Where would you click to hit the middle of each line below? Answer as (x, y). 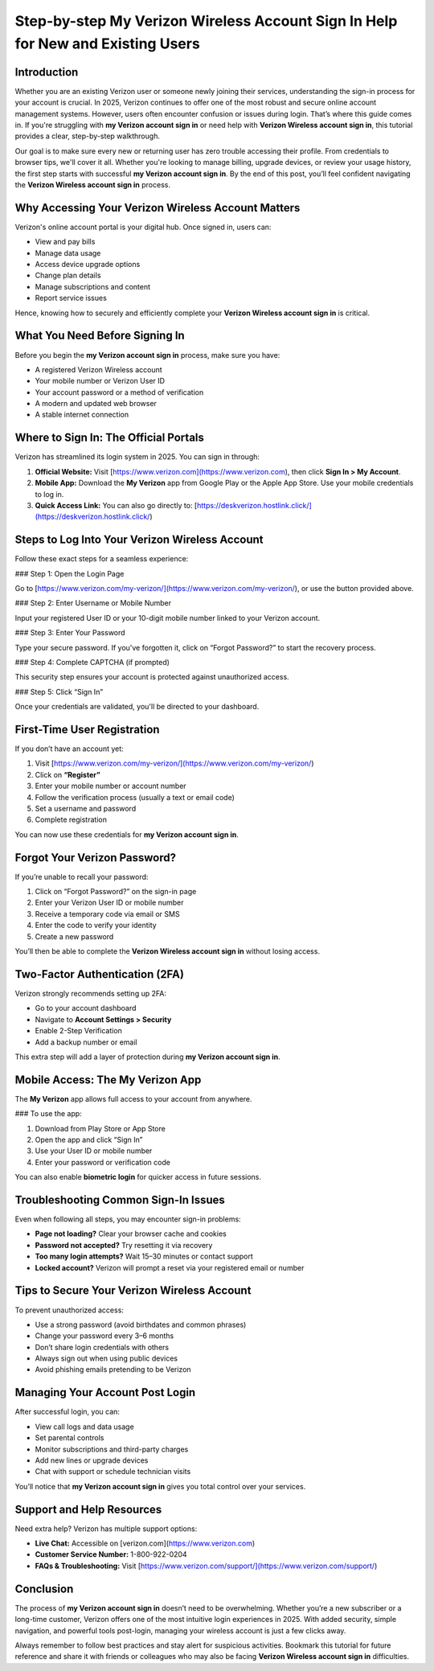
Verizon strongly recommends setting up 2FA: (90, 993)
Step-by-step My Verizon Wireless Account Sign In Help (206, 21)
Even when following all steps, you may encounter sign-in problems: (128, 1219)
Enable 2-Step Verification (78, 1031)
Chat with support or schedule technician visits (113, 1472)
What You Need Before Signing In (100, 336)
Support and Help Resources (88, 1509)
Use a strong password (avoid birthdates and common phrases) (141, 1324)
